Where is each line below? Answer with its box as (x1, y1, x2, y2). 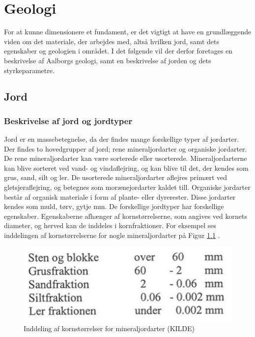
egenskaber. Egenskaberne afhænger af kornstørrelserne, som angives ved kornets (4, 210, 247, 221)
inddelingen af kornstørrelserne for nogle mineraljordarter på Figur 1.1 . (4, 230, 220, 240)
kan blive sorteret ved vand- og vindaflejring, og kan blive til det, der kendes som (4, 162, 249, 173)
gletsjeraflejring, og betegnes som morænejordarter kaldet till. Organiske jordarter (4, 182, 251, 192)
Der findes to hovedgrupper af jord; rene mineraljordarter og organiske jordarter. (4, 143, 247, 154)
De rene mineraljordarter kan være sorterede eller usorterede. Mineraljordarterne (4, 153, 247, 163)
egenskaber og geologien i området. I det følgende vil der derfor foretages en (4, 46, 233, 56)
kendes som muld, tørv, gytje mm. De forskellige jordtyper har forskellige (4, 201, 224, 211)
